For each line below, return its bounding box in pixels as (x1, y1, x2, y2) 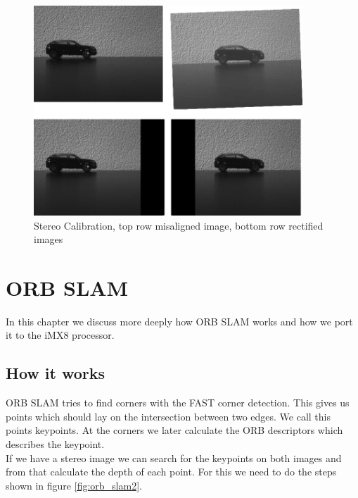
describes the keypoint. (6, 437, 105, 452)
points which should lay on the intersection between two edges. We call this (6, 409, 331, 423)
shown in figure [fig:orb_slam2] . (6, 478, 142, 492)
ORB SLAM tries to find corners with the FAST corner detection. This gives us (6, 395, 350, 410)
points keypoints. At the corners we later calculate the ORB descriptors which (6, 423, 343, 437)
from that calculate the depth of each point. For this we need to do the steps (6, 464, 337, 479)
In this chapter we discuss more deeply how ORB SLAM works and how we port (6, 313, 353, 328)
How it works (6, 362, 106, 384)
